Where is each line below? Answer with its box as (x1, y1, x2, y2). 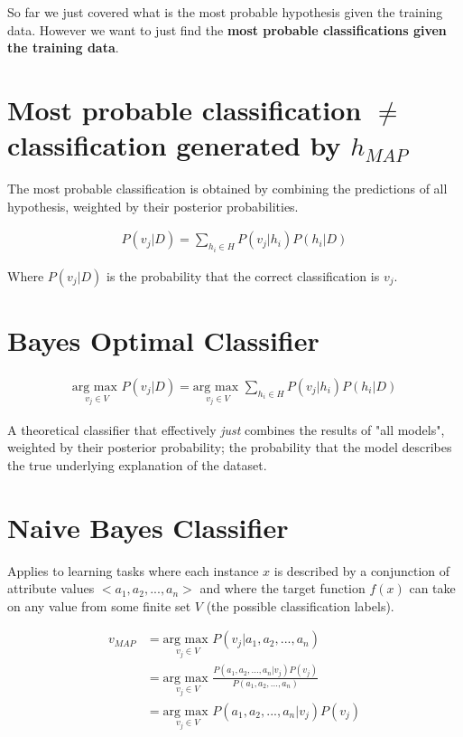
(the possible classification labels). (206, 596, 394, 615)
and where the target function (199, 579, 366, 598)
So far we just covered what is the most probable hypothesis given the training (7, 3, 443, 21)
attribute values (7, 579, 95, 598)
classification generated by (7, 127, 341, 164)
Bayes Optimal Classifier (7, 321, 319, 358)
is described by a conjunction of (273, 561, 450, 580)
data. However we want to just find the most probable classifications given (7, 20, 447, 39)
